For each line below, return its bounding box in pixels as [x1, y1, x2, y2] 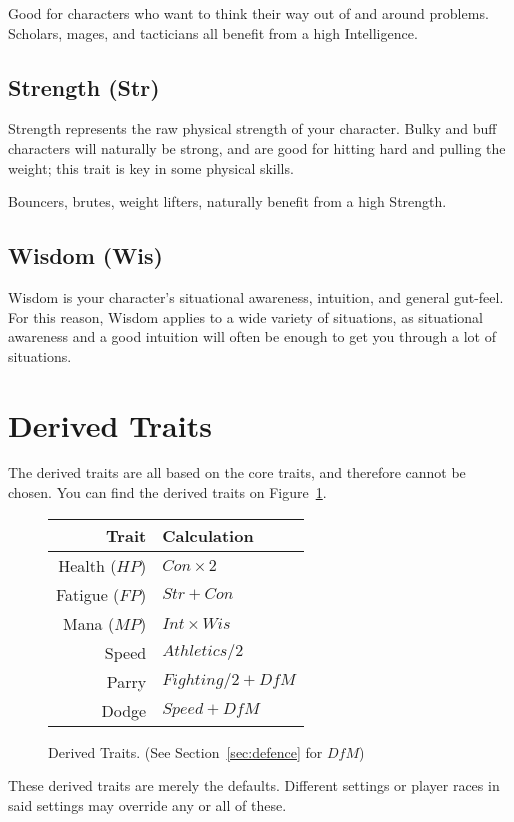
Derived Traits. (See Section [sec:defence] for [48, 741, 323, 762]
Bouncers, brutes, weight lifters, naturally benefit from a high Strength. [8, 191, 447, 212]
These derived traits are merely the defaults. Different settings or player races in [8, 775, 500, 796]
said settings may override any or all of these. [8, 794, 287, 815]
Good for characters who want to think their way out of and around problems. [8, 3, 489, 23]
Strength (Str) [8, 71, 160, 102]
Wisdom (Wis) [8, 240, 163, 271]
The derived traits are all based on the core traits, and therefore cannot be [8, 462, 466, 483]
